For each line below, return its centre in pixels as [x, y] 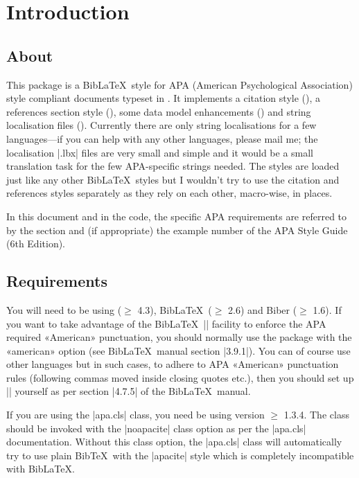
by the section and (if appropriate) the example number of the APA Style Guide [177, 230]
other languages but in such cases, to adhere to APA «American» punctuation [173, 364]
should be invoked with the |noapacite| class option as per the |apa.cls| [156, 428]
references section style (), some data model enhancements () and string [159, 111]
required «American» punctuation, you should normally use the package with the [179, 337]
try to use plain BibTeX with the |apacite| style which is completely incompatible [180, 455]
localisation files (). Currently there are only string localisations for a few [161, 125]
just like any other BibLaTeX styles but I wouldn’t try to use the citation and [173, 179]
